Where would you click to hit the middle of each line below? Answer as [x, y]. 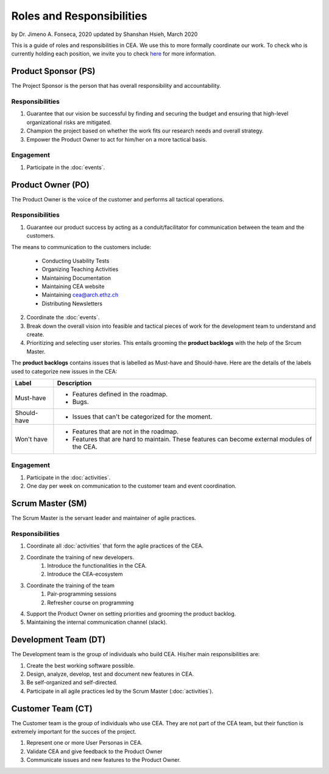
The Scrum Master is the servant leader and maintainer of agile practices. [104, 518]
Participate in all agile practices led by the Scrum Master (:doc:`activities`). [120, 691]
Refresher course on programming [90, 602]
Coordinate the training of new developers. [80, 557]
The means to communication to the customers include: [81, 247]
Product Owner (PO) [50, 185]
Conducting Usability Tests [76, 261]
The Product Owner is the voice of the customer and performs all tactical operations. [118, 199]
